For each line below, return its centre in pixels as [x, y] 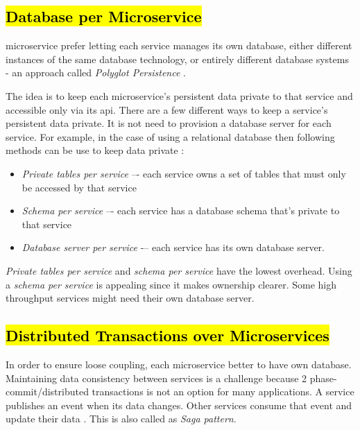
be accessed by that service [79, 187]
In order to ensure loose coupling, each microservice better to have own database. [179, 364]
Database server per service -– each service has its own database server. [173, 247]
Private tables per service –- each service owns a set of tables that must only [184, 173]
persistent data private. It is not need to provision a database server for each [169, 123]
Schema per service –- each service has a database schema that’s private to [181, 210]
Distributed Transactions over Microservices [168, 335]
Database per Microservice [104, 16]
